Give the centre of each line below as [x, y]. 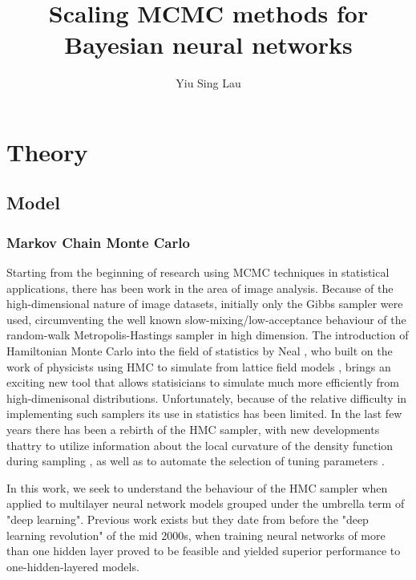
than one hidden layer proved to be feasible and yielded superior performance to [204, 551]
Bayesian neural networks [208, 45]
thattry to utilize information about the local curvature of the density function [200, 445]
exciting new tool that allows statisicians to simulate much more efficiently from [203, 382]
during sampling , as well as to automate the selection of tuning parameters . [196, 461]
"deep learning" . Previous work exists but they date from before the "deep [188, 519]
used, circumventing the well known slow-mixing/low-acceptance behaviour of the [206, 319]
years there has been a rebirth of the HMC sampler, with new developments [193, 430]
